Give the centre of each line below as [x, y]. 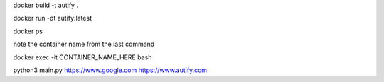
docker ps [28, 31]
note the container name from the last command [84, 44]
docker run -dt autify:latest [53, 18]
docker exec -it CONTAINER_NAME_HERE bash [82, 57]
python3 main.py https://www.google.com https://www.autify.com [110, 70]
